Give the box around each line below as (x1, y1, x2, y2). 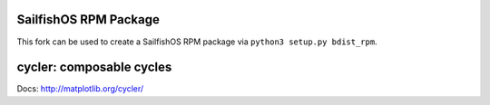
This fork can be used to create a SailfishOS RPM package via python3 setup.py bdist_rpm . (16, 36, 377, 47)
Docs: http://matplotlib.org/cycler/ (16, 83, 144, 94)
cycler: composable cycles (16, 60, 172, 75)
